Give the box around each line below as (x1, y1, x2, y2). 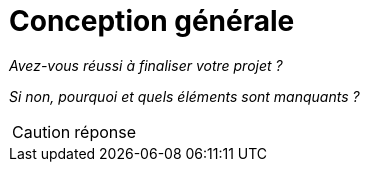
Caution (12, 121, 71, 142)
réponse (74, 121, 136, 142)
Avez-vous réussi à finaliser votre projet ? (9, 56, 283, 74)
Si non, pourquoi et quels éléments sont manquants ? (9, 87, 360, 105)
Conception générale (9, 4, 295, 38)
